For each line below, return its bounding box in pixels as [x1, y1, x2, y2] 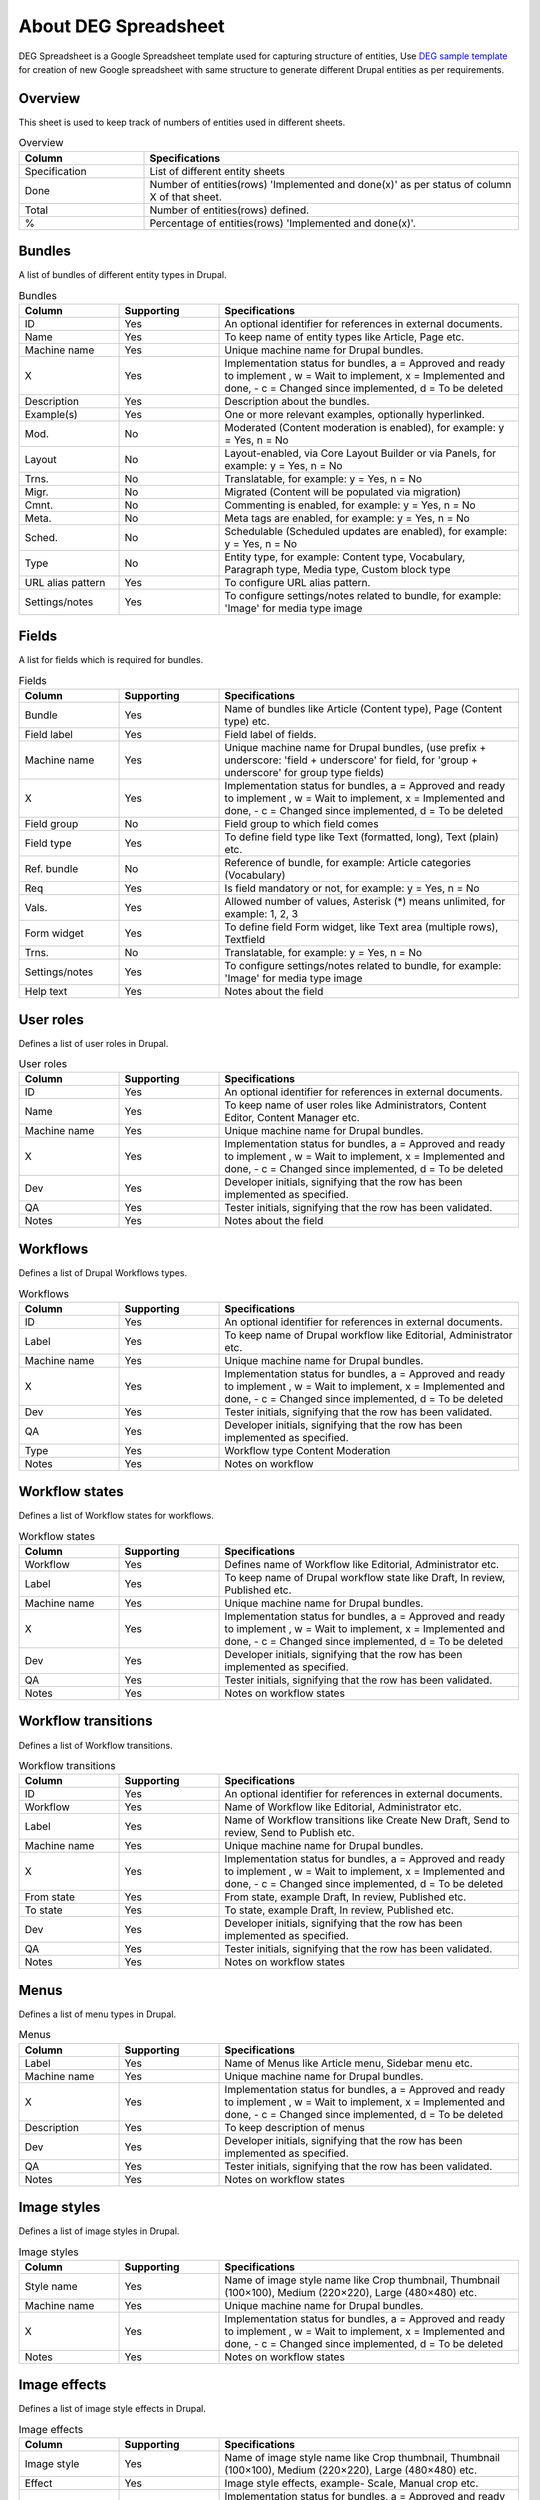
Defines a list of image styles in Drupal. [18, 2225, 180, 2237]
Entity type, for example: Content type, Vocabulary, [224, 550, 466, 564]
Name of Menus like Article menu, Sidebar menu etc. [224, 2056, 474, 2070]
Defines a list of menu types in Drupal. [18, 2008, 177, 2020]
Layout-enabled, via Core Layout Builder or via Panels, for [224, 446, 497, 460]
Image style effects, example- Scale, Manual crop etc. [224, 2476, 479, 2490]
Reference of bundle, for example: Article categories [224, 856, 472, 870]
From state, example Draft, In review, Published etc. [224, 1890, 467, 1904]
